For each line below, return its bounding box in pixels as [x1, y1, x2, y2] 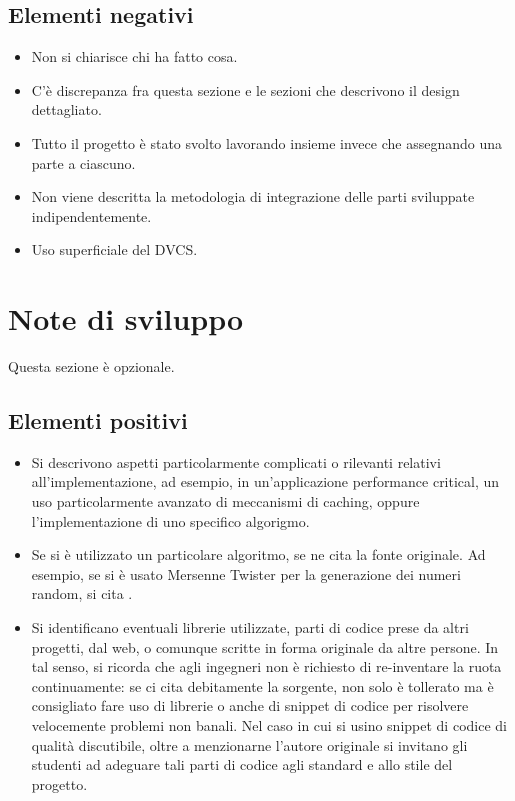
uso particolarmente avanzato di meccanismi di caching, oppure [31, 491, 420, 512]
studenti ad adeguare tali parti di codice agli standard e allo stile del [31, 754, 453, 775]
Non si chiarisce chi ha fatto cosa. [31, 46, 238, 67]
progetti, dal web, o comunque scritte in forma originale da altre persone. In [31, 636, 499, 657]
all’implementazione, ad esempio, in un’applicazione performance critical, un [31, 471, 500, 492]
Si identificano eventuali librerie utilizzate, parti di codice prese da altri [31, 617, 469, 638]
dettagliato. [31, 99, 102, 120]
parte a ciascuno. [31, 152, 136, 173]
